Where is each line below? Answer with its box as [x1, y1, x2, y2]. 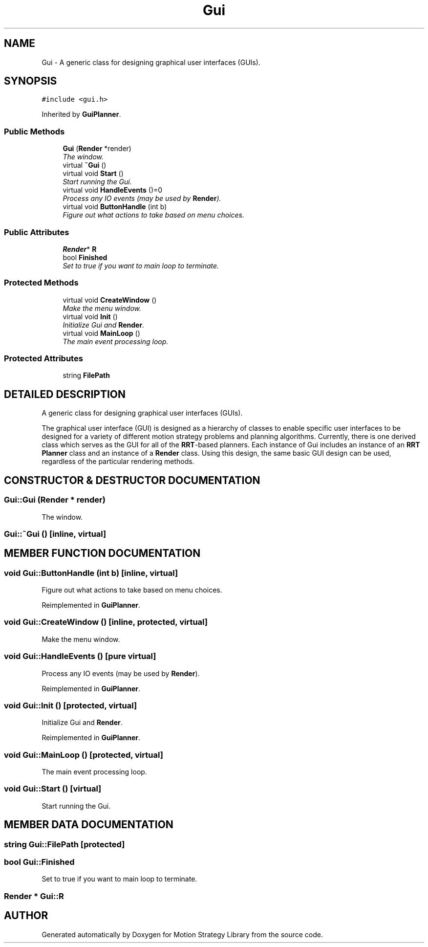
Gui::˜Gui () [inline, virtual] [4, 529, 107, 539]
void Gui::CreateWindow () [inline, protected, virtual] [4, 617, 208, 627]
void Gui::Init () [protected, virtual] [4, 700, 137, 710]
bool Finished [63, 253, 107, 262]
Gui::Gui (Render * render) [4, 495, 106, 505]
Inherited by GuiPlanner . [42, 110, 121, 119]
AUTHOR [4, 909, 48, 922]
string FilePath [63, 371, 110, 380]
